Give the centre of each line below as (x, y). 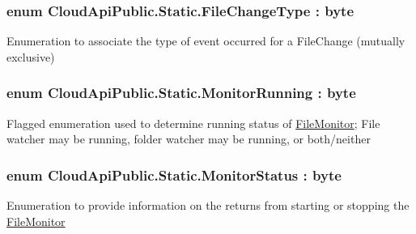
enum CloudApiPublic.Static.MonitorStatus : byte (174, 174)
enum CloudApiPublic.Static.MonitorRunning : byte (181, 93)
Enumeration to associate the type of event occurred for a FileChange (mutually (206, 41)
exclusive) (31, 56)
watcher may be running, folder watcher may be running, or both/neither (189, 139)
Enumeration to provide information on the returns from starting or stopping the (208, 205)
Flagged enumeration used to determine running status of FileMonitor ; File (193, 123)
